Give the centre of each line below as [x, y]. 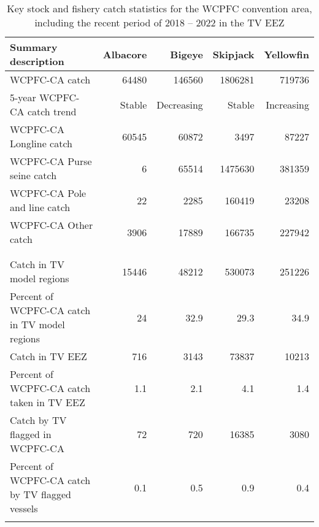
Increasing [287, 104]
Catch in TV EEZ [48, 356]
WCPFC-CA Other [52, 225]
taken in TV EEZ [48, 402]
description [37, 61]
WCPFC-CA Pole [48, 193]
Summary [34, 47]
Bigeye [186, 54]
